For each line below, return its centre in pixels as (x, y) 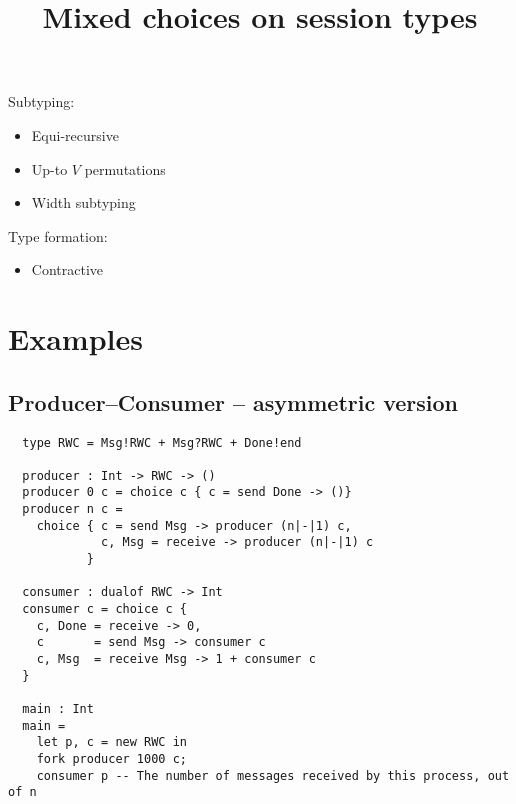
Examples (75, 338)
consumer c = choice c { (104, 609)
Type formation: (58, 235)
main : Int (58, 709)
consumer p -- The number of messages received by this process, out (273, 775)
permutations (125, 168)
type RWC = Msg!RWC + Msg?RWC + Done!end (162, 442)
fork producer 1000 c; (111, 758)
